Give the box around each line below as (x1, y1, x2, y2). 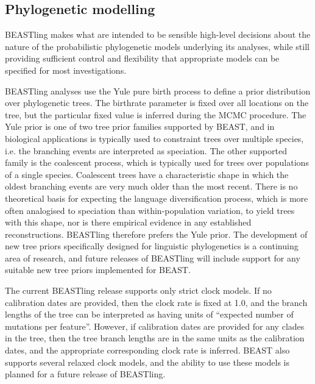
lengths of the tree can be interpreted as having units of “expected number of (5, 308, 294, 321)
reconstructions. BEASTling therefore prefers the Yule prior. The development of (5, 227, 308, 240)
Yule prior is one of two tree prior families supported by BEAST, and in (5, 120, 275, 133)
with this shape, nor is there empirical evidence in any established (5, 216, 252, 229)
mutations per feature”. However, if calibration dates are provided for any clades (5, 319, 305, 332)
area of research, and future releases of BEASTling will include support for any (5, 251, 300, 264)
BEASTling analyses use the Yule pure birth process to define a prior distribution (5, 84, 311, 97)
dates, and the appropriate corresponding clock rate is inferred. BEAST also (5, 344, 290, 357)
